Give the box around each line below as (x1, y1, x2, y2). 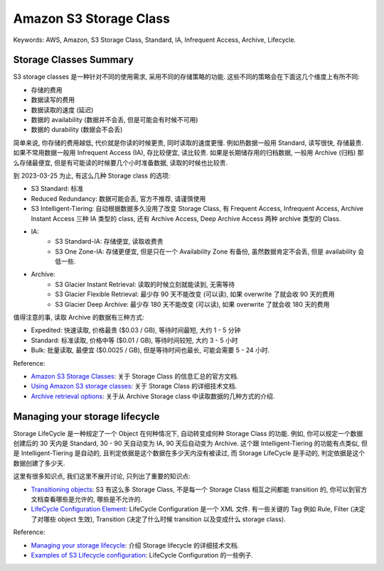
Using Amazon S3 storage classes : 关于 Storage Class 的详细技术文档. (31, 382, 238, 391)
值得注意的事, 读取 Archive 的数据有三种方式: (13, 313, 144, 322)
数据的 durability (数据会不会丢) (31, 125, 123, 134)
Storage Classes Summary (13, 54, 134, 66)
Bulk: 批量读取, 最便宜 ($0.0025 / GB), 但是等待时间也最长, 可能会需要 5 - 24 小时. (31, 346, 270, 354)
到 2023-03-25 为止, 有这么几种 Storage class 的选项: (13, 171, 171, 180)
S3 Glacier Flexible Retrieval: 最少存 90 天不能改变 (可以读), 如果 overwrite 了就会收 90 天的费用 (55, 290, 335, 298)
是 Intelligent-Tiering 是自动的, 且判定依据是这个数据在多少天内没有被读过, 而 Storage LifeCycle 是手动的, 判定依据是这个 (13, 449, 366, 457)
